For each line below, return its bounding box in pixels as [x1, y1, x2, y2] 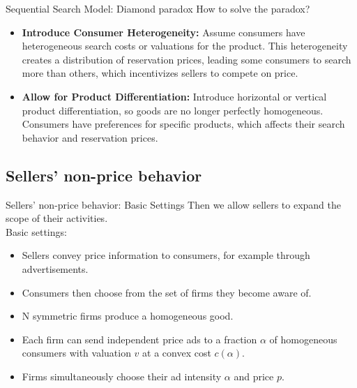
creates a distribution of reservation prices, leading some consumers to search [22, 52, 351, 66]
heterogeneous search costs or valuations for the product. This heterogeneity [22, 38, 348, 53]
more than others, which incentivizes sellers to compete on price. [22, 66, 298, 80]
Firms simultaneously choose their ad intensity [22, 368, 222, 383]
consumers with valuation [22, 345, 131, 360]
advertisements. [22, 261, 89, 276]
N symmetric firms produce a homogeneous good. [22, 308, 234, 323]
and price [234, 368, 274, 383]
